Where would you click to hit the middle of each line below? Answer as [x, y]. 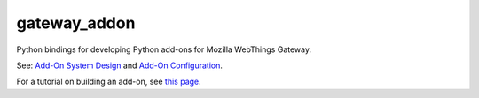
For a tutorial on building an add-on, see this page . [109, 82]
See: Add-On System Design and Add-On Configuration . [120, 65]
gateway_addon [76, 23]
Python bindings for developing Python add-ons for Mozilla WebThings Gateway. [164, 49]
